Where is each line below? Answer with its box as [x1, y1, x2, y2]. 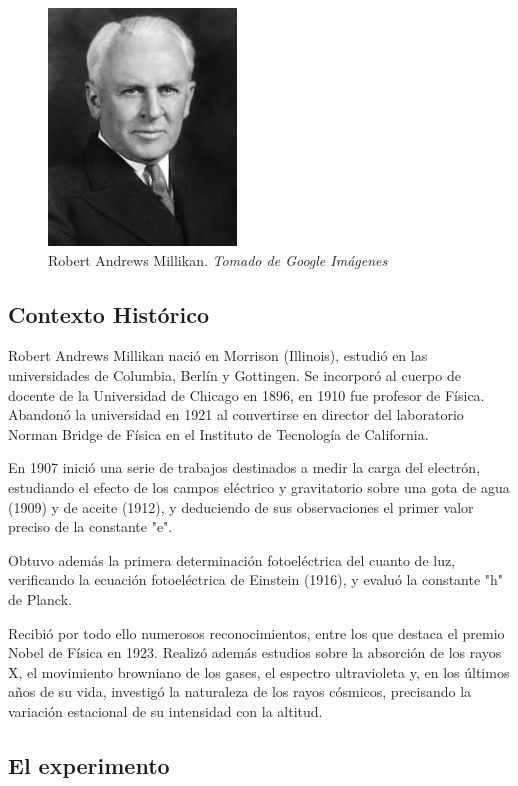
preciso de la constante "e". [8, 516, 173, 537]
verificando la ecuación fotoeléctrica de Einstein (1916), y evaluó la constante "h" [8, 569, 504, 590]
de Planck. [8, 589, 72, 610]
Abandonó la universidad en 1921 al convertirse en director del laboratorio [8, 404, 464, 425]
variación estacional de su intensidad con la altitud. [8, 700, 323, 721]
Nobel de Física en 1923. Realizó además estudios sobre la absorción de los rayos [8, 642, 502, 663]
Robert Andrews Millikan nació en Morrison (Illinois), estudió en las [8, 345, 428, 366]
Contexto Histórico [8, 298, 210, 329]
